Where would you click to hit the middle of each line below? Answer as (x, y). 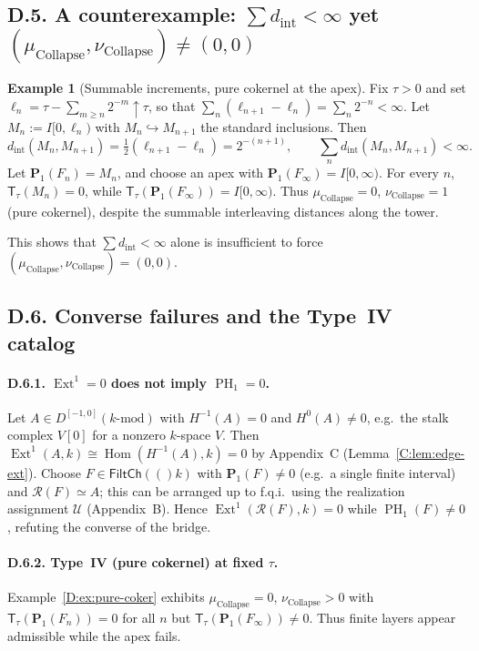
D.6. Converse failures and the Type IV (200, 315)
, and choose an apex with (190, 173)
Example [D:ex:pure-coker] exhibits (106, 597)
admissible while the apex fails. (94, 635)
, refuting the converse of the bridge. (109, 526)
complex (31, 435)
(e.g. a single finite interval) (378, 472)
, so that (172, 105)
